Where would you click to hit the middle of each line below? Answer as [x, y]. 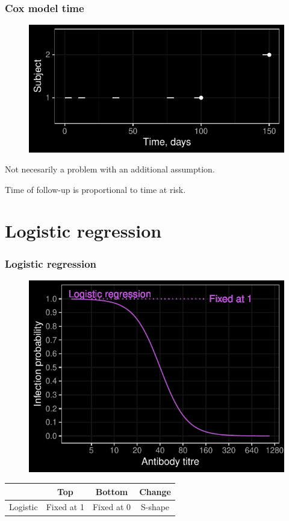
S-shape [155, 507]
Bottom [112, 491]
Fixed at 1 [65, 507]
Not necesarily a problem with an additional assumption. [110, 169]
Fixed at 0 [112, 507]
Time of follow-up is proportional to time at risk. [95, 189]
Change [155, 491]
